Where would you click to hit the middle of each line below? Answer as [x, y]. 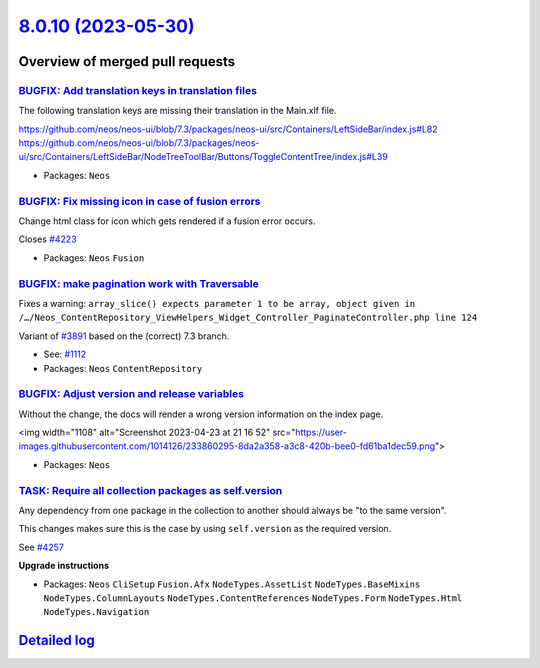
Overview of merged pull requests [127, 61]
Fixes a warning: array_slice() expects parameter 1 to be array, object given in [217, 303]
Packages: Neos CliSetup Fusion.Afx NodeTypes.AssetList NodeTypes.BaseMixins [232, 584]
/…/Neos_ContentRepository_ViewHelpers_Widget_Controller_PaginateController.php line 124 [248, 318]
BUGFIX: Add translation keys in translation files [137, 90]
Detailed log [56, 640]
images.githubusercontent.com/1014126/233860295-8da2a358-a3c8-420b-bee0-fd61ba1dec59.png [227, 446]
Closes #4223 [47, 239]
